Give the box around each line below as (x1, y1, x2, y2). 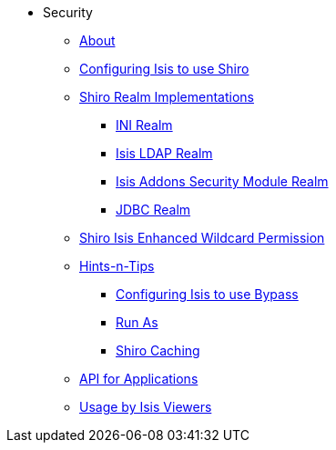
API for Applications (79, 371, 199, 386)
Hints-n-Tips (79, 258, 155, 274)
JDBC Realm (116, 202, 191, 217)
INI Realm (116, 117, 173, 133)
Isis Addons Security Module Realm (116, 174, 329, 189)
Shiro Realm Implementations (79, 89, 254, 105)
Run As (116, 315, 158, 330)
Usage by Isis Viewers (79, 399, 212, 415)
